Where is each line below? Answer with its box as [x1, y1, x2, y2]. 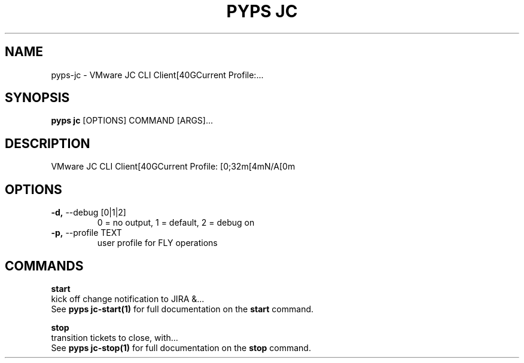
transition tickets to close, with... [51, 332, 178, 343]
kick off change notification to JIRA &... [51, 293, 205, 304]
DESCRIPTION [5, 136, 90, 151]
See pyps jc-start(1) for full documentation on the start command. [51, 303, 314, 314]
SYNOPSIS [5, 90, 70, 106]
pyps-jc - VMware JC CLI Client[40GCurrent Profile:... [51, 69, 264, 80]
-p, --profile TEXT [51, 227, 122, 238]
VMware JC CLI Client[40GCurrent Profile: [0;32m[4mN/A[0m [51, 161, 295, 172]
